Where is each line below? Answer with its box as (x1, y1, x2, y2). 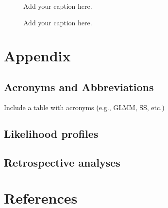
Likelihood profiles (4, 126, 99, 141)
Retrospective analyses (4, 154, 120, 170)
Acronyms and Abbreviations (4, 79, 154, 94)
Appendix (4, 46, 71, 66)
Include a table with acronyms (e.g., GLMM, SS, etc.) (4, 102, 165, 112)
